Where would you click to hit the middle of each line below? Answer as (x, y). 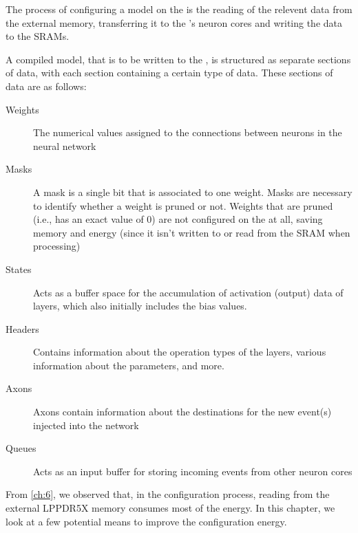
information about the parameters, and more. (129, 365)
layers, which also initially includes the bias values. (140, 306)
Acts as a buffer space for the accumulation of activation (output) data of (188, 292)
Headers (22, 328)
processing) (57, 246)
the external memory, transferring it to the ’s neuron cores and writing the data (174, 22)
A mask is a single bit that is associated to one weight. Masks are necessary (193, 192)
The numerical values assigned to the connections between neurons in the (188, 132)
